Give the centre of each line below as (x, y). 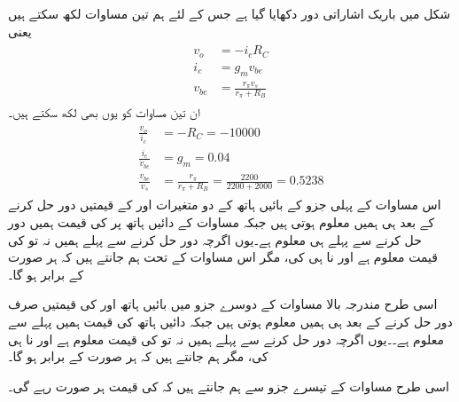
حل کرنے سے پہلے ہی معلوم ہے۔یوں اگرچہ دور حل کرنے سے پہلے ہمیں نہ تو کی (215, 239)
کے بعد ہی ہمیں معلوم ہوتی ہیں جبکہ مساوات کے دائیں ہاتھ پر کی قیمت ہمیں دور (222, 221)
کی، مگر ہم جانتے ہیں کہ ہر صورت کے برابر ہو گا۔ (138, 356)
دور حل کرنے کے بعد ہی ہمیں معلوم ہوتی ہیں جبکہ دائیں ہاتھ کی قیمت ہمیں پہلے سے (230, 321)
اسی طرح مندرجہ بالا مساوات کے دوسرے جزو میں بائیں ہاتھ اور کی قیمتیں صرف (223, 304)
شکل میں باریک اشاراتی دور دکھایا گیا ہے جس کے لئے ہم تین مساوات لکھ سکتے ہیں (229, 13)
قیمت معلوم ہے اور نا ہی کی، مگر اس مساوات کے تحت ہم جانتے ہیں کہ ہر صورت (223, 257)
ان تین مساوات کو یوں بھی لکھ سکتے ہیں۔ (104, 111)
